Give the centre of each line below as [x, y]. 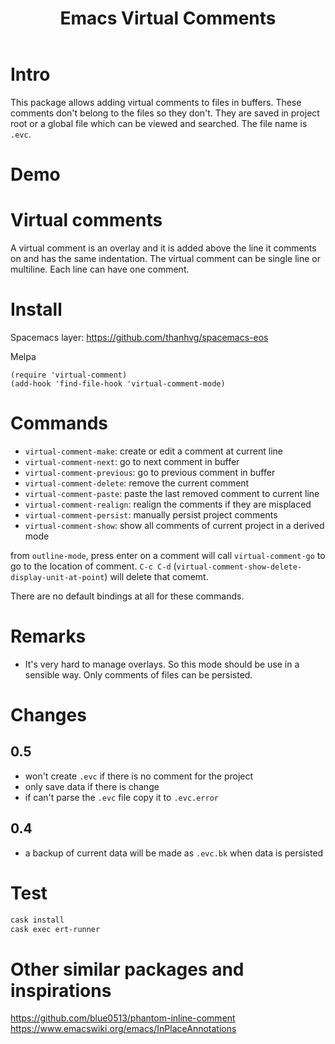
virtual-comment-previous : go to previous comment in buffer [150, 472]
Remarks [48, 636]
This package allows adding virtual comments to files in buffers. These [156, 102]
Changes [48, 715]
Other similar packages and [127, 969]
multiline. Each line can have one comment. [100, 269]
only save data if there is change [92, 786]
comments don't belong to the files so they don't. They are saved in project [165, 113]
